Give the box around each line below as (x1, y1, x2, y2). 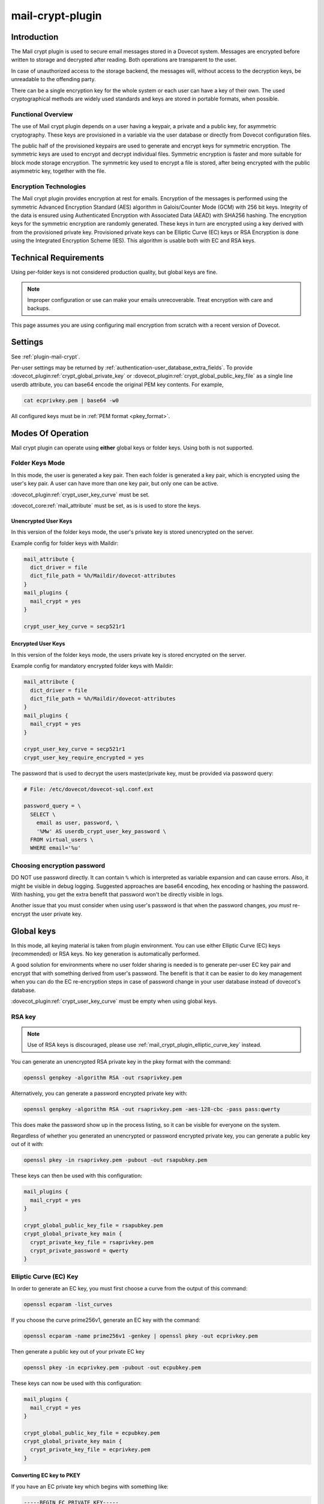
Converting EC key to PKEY (11, 1472, 81, 1479)
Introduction (11, 32, 59, 42)
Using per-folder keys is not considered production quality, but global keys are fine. (11, 268, 218, 276)
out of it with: (11, 1141, 44, 1148)
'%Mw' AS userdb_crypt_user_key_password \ (36, 828, 166, 834)
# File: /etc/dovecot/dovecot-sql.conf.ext (23, 786, 154, 792)
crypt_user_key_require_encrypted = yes (23, 754, 144, 761)
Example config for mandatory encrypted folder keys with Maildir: (11, 662, 173, 670)
